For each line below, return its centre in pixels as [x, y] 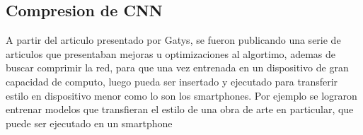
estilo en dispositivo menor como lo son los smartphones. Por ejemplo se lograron [181, 95]
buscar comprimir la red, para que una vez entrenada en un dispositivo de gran [177, 67]
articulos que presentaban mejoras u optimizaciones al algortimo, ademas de [171, 53]
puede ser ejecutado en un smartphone [89, 123]
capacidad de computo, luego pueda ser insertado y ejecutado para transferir [172, 81]
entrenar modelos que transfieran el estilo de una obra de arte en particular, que [180, 109]
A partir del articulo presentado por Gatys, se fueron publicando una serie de [173, 40]
